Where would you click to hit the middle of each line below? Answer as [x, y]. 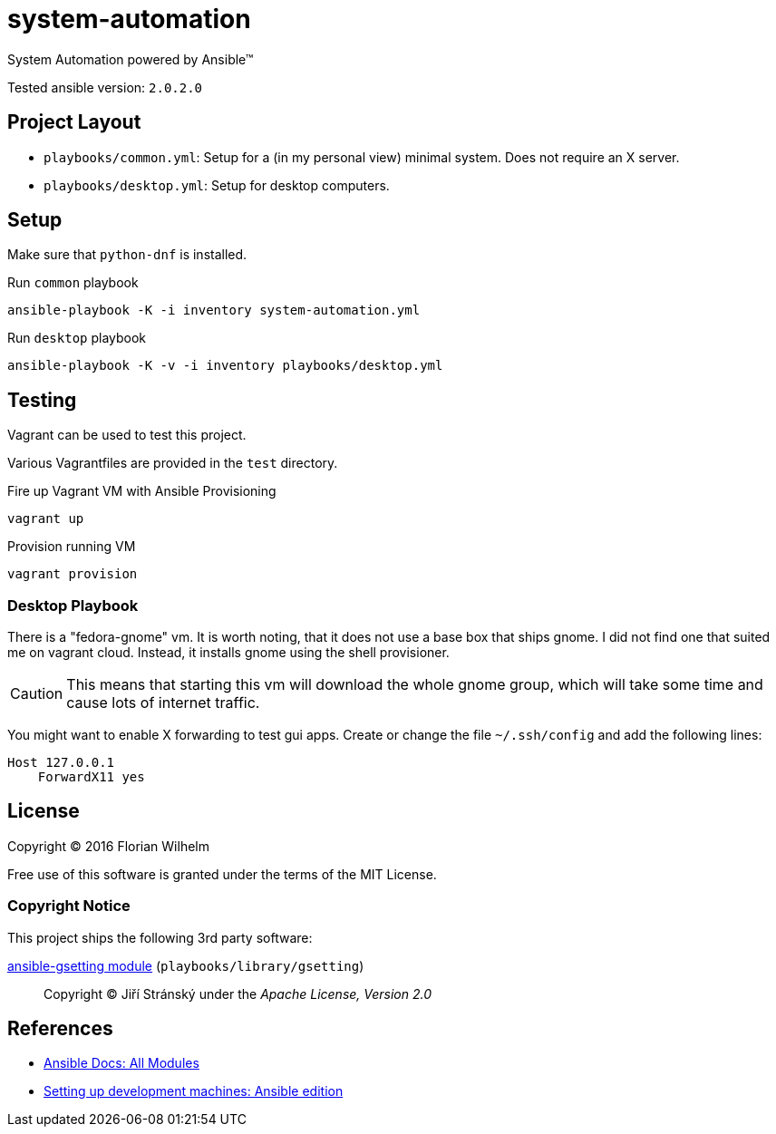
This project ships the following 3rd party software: [160, 937]
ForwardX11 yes [91, 777]
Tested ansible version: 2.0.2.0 [105, 87]
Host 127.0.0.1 [61, 763]
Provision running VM [72, 547]
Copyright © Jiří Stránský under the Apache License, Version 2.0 [238, 993]
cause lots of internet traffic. [163, 703]
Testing [42, 400]
